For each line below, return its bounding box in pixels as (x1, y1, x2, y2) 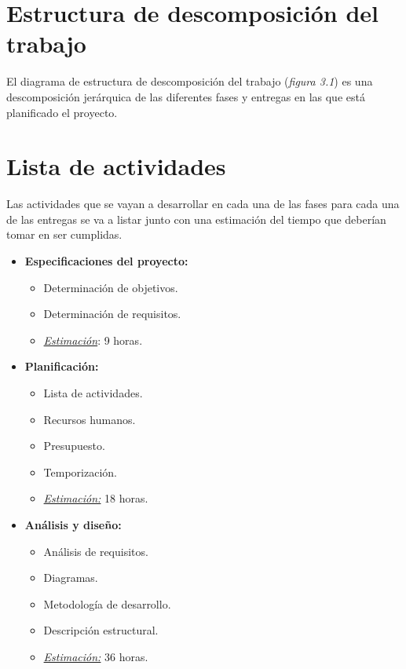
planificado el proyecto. (6, 104, 118, 120)
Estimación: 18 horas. (43, 490, 148, 506)
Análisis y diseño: (24, 516, 122, 532)
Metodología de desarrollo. (43, 595, 171, 612)
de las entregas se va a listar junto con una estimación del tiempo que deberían (6, 210, 386, 227)
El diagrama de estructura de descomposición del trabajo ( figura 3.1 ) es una (6, 73, 373, 90)
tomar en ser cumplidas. (6, 226, 123, 243)
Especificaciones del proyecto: (24, 253, 188, 269)
